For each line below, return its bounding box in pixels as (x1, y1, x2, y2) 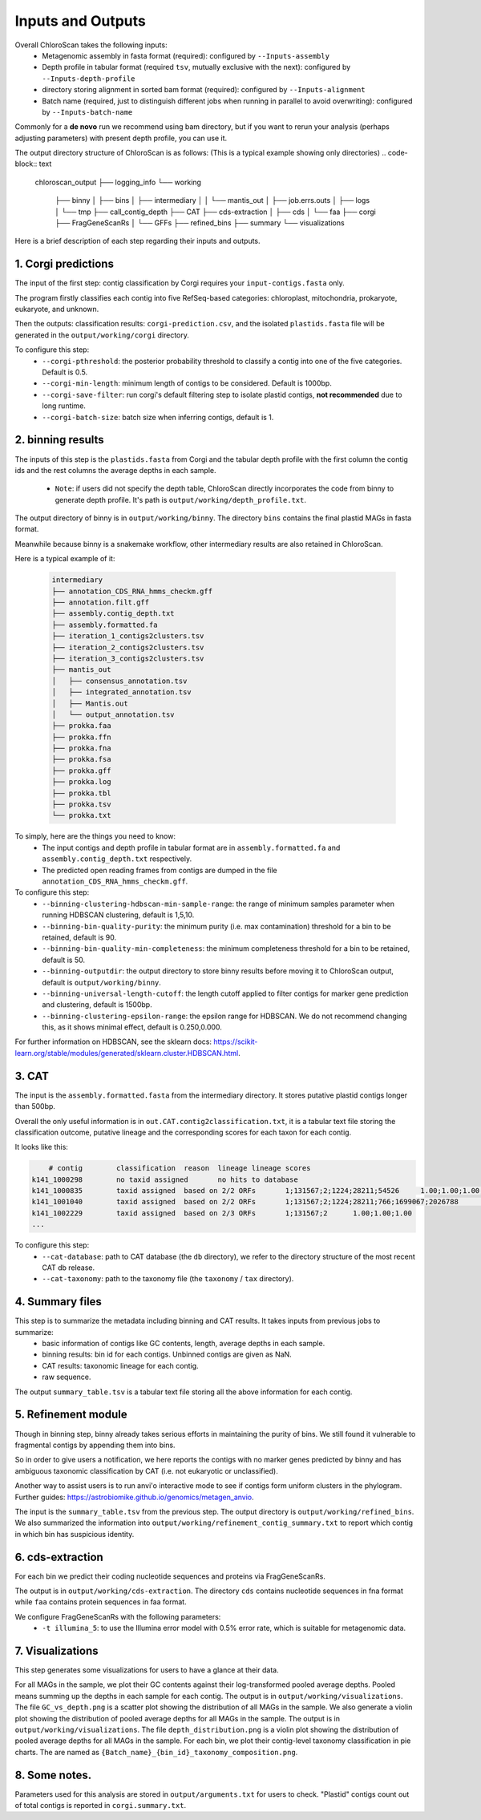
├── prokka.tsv (51, 800, 111, 809)
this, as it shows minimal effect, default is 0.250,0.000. (42, 1022, 222, 1032)
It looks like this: (14, 1143, 68, 1152)
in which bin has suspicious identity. (14, 1529, 135, 1539)
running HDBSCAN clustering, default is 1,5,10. (42, 910, 195, 920)
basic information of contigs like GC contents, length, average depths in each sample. (42, 1339, 325, 1349)
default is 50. (42, 955, 86, 965)
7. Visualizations (14, 1644, 99, 1657)
